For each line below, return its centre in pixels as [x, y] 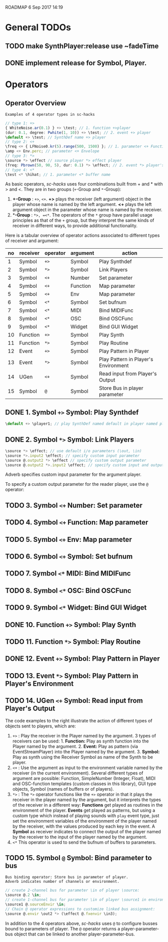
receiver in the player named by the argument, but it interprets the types [87, 800]
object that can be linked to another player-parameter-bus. [74, 934]
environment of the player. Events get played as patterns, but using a [84, 810]
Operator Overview [36, 103]
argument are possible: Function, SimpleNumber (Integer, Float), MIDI [84, 778]
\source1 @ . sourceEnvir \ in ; [35, 904]
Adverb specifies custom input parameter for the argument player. [73, 475]
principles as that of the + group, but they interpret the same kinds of [83, 221]
